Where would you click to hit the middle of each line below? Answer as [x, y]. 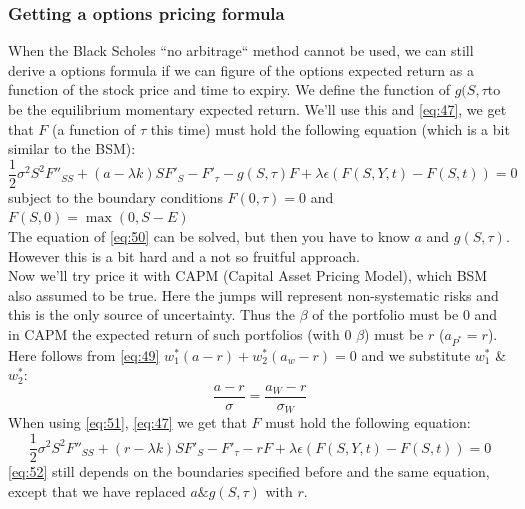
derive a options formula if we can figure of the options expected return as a [241, 69]
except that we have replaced [97, 490]
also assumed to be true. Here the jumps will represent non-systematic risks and [253, 294]
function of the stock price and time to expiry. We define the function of [229, 89]
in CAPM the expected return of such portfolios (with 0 [180, 334]
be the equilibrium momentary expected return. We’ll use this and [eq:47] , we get [257, 109]
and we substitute [416, 354]
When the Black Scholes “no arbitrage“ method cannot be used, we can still [241, 50]
